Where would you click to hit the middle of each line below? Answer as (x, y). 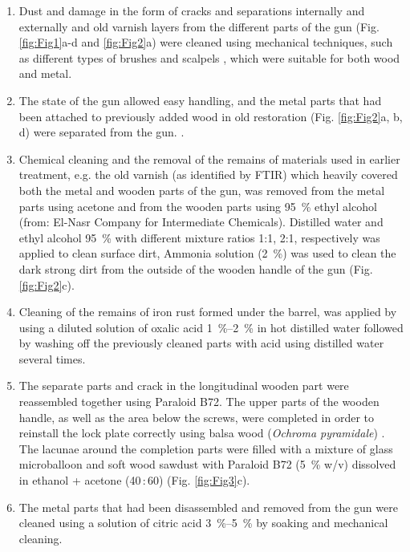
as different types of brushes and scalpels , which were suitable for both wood (209, 57)
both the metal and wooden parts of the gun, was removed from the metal (202, 190)
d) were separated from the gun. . (101, 132)
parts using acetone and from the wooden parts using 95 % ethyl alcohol (198, 206)
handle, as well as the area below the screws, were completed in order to (196, 417)
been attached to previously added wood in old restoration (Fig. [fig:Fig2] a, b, (211, 116)
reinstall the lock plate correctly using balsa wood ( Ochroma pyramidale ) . (202, 433)
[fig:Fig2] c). (47, 284)
